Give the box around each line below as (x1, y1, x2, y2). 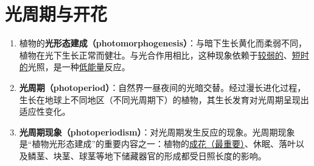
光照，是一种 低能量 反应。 (27, 60, 130, 73)
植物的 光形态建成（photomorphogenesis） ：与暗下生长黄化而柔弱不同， (19, 37, 307, 49)
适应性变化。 (19, 105, 71, 118)
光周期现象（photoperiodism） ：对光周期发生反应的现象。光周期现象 (19, 125, 295, 138)
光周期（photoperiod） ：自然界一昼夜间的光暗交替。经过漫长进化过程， (19, 81, 306, 93)
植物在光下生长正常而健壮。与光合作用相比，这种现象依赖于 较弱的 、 (19, 48, 292, 61)
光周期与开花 (5, 1, 108, 26)
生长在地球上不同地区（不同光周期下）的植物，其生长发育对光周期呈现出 (19, 93, 309, 106)
